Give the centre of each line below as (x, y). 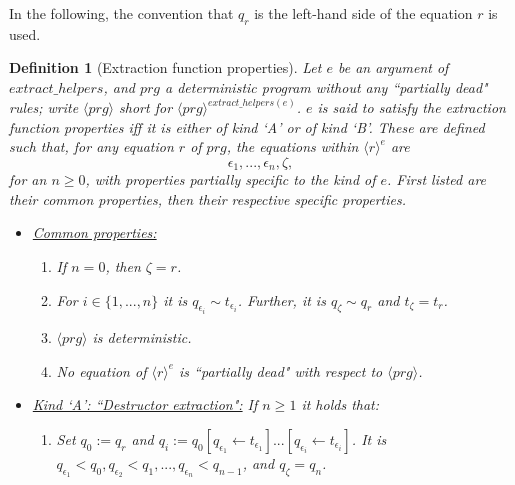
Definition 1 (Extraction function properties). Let (165, 67)
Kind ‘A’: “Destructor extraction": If (145, 404)
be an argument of (393, 67)
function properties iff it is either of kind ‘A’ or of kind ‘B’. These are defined (247, 126)
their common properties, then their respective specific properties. (208, 198)
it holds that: (340, 404)
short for (146, 107)
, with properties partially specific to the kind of (230, 179)
